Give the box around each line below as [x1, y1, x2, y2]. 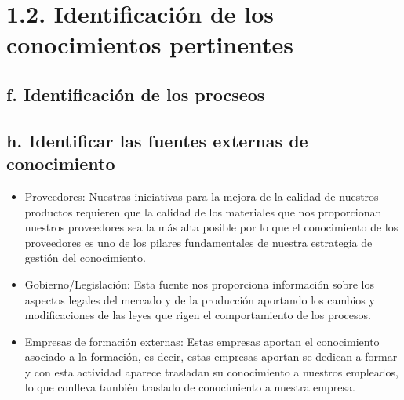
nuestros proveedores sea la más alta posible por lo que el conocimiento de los [24, 219, 399, 235]
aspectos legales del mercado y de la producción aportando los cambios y [24, 291, 375, 307]
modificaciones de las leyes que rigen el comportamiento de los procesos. [24, 307, 371, 323]
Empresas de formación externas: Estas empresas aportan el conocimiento [24, 333, 380, 349]
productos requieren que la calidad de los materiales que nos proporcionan [24, 203, 382, 220]
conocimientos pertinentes [6, 28, 293, 60]
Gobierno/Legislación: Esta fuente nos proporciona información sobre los [24, 275, 375, 292]
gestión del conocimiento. [24, 249, 146, 266]
